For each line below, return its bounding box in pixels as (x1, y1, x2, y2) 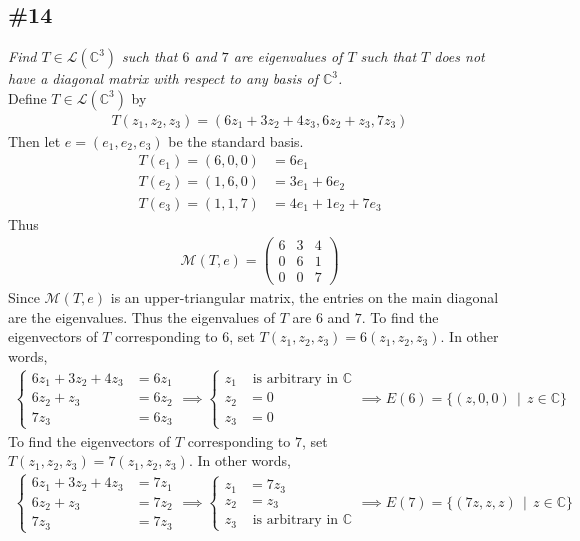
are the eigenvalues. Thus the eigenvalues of (8, 306, 276, 327)
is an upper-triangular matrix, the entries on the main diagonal (110, 287, 499, 308)
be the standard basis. (168, 130, 304, 151)
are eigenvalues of (233, 46, 343, 67)
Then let (8, 130, 61, 151)
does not (434, 46, 485, 67)
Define (8, 87, 47, 108)
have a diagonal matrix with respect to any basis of (8, 68, 318, 89)
